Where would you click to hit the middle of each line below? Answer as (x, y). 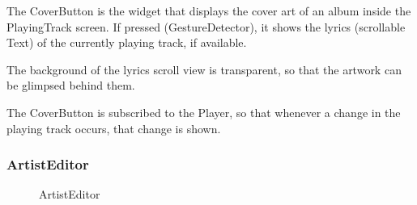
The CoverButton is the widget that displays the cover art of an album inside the (209, 10)
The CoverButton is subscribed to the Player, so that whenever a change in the (204, 112)
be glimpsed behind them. (71, 85)
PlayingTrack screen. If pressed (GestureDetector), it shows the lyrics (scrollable (206, 26)
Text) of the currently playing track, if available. (127, 42)
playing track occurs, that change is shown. (114, 128)
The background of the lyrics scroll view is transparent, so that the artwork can (204, 69)
